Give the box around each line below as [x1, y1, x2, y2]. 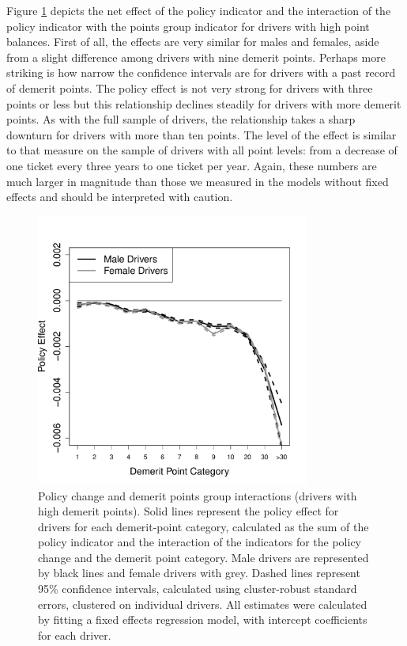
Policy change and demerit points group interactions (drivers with [38, 487, 357, 503]
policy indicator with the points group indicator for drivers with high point [6, 17, 370, 34]
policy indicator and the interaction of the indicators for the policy [38, 534, 362, 550]
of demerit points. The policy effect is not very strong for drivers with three [6, 79, 373, 96]
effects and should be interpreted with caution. [6, 188, 233, 205]
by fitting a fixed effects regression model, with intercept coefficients [38, 611, 367, 628]
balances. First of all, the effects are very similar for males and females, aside [6, 33, 379, 50]
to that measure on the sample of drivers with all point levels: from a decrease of [6, 142, 398, 158]
